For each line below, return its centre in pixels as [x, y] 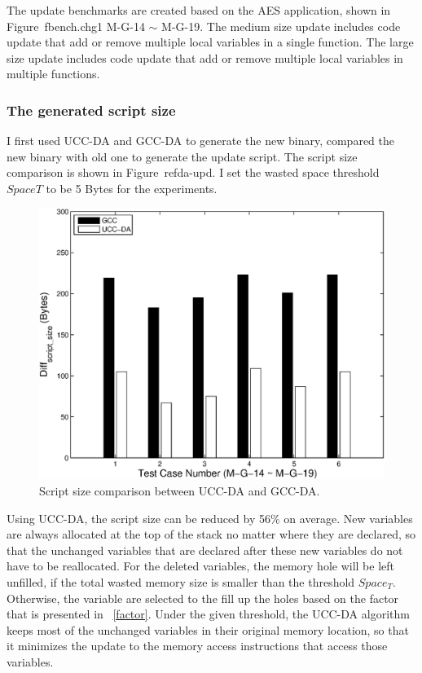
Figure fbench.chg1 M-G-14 [76, 26]
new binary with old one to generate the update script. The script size [182, 156]
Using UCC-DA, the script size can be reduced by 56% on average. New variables [210, 518]
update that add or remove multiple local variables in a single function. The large [210, 42]
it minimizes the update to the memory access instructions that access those [197, 646]
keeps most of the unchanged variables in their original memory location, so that [208, 629]
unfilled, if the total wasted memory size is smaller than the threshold [181, 582]
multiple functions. [53, 74]
